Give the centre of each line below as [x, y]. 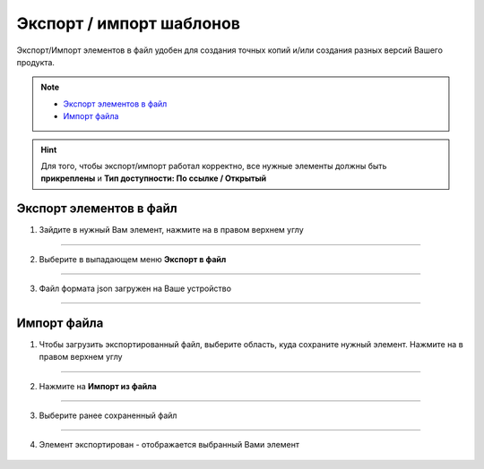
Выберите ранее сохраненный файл [108, 415]
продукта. [36, 62]
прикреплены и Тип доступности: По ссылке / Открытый [154, 178]
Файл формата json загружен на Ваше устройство [135, 288]
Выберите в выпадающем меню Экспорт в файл [133, 259]
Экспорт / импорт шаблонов [129, 23]
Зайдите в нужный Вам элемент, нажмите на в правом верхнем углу [171, 230]
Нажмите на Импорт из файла [98, 386]
